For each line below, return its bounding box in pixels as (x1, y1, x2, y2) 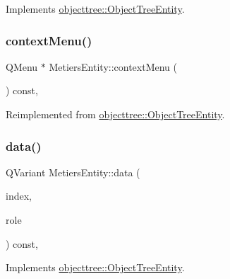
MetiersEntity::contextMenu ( (49, 59, 178, 74)
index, (6, 188, 32, 203)
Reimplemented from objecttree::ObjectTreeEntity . (6, 107, 225, 121)
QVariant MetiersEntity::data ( (6, 164, 140, 179)
